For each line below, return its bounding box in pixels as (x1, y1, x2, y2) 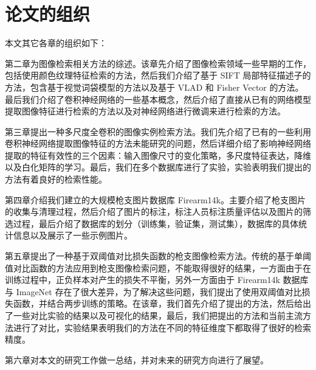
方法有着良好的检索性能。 (5, 173, 107, 186)
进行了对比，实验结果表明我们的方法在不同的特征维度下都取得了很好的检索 (13, 321, 311, 333)
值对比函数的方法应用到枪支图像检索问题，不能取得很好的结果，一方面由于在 (5, 261, 311, 274)
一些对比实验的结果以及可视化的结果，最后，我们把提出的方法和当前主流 (13, 309, 303, 321)
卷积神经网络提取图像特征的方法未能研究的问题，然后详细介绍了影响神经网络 (5, 137, 311, 150)
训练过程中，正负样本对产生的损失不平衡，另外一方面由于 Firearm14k (5, 273, 280, 286)
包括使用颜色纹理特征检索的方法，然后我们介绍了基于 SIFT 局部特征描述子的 (5, 69, 311, 82)
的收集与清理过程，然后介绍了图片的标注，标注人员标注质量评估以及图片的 (5, 205, 303, 218)
